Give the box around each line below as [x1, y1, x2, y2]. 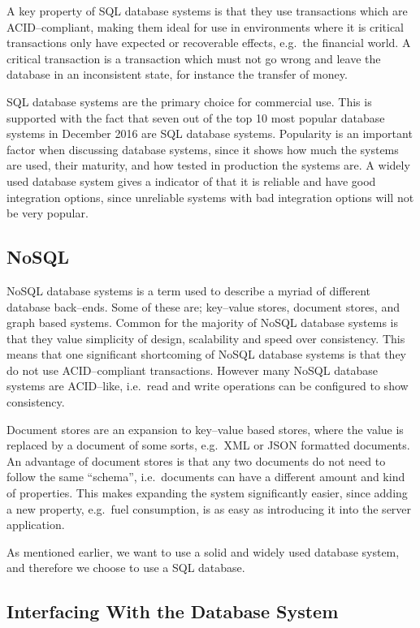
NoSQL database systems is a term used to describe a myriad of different [6, 282, 371, 299]
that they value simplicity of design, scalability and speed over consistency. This [6, 329, 405, 346]
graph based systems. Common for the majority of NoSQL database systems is [6, 314, 399, 331]
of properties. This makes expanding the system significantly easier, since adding [6, 484, 408, 501]
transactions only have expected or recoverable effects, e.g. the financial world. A [6, 34, 411, 51]
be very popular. [6, 204, 89, 222]
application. [6, 516, 65, 533]
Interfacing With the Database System [6, 599, 339, 624]
